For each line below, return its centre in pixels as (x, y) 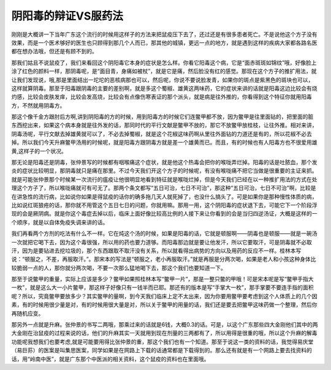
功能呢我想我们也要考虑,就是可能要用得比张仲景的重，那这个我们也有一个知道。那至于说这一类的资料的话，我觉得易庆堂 (162, 342)
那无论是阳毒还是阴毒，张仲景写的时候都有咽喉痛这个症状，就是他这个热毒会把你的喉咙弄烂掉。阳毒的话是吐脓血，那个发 (164, 162)
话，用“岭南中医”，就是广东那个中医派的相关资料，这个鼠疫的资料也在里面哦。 (110, 359)
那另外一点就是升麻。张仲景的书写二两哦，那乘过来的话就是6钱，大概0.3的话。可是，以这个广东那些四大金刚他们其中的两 (165, 325)
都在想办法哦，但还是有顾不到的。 (54, 51)
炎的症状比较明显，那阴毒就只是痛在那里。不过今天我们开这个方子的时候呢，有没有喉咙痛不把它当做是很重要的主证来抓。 (164, 171)
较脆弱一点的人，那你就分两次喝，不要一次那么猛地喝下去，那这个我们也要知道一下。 (119, 268)
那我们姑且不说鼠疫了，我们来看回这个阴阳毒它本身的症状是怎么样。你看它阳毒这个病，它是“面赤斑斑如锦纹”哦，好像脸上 (164, 62)
